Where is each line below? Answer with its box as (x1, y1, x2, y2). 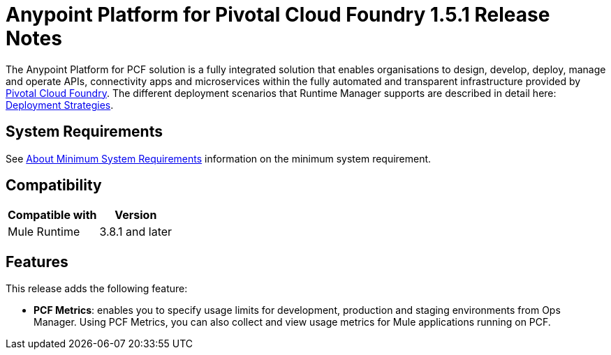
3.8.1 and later (99, 225, 172, 239)
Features (6, 252, 68, 271)
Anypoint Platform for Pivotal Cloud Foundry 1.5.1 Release (6, 3, 550, 27)
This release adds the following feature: (6, 282, 188, 295)
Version (115, 208, 157, 222)
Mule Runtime (8, 225, 80, 239)
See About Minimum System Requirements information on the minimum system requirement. (6, 152, 432, 165)
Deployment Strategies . (6, 98, 114, 111)
